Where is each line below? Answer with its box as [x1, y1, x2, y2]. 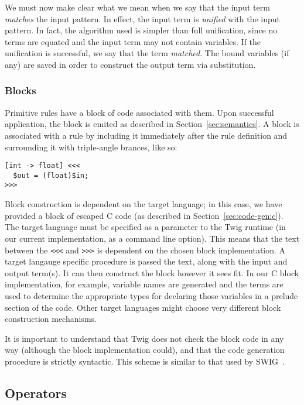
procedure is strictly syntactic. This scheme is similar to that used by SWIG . [5, 355, 285, 367]
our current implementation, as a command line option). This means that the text [5, 232, 300, 244]
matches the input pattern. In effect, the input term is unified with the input [5, 12, 280, 25]
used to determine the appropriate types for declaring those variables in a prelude [5, 289, 298, 301]
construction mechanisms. [5, 313, 97, 325]
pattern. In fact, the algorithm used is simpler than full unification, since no [5, 24, 278, 36]
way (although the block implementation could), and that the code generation [5, 344, 285, 356]
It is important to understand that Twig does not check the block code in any [5, 332, 284, 344]
